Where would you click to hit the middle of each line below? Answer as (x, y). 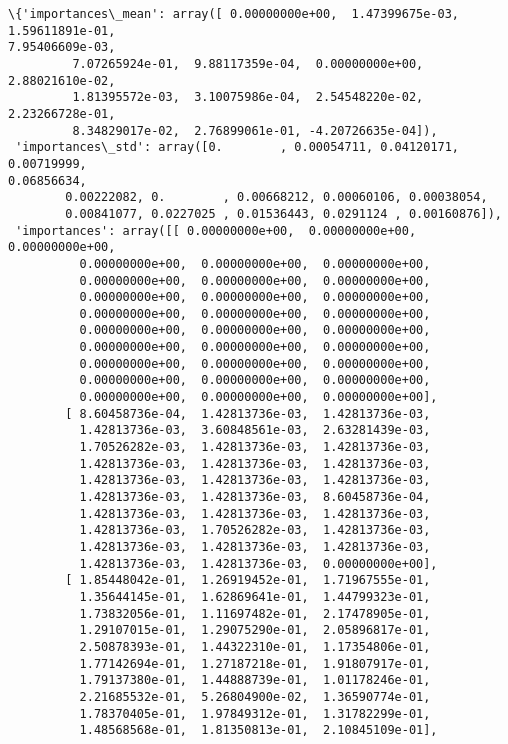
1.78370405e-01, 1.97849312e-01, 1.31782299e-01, (255, 713)
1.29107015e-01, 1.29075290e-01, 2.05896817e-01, (255, 630)
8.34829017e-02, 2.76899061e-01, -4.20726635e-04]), (255, 130)
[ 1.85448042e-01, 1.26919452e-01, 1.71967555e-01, (248, 580)
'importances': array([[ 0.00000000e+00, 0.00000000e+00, (216, 230)
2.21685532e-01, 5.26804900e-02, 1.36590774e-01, (255, 696)
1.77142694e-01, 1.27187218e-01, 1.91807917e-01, (255, 663)
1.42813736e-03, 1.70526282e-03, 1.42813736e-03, (255, 530)
